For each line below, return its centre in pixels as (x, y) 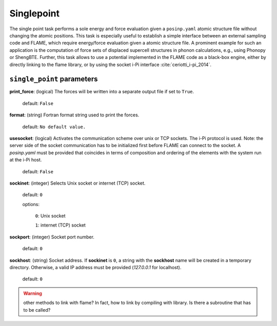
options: (31, 204)
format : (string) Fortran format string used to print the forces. (74, 115)
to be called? (37, 310)
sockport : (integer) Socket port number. (52, 237)
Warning (33, 293)
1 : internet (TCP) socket (60, 225)
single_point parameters (54, 79)
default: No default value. (54, 127)
